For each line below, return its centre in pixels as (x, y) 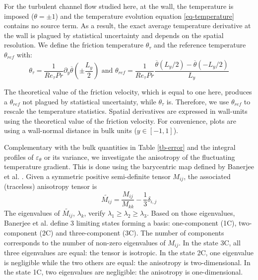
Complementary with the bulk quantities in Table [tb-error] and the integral (120, 147)
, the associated (207, 176)
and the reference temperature (200, 45)
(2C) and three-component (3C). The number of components (132, 233)
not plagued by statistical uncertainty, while (89, 101)
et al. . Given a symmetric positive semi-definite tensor (87, 176)
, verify (95, 213)
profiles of (19, 157)
